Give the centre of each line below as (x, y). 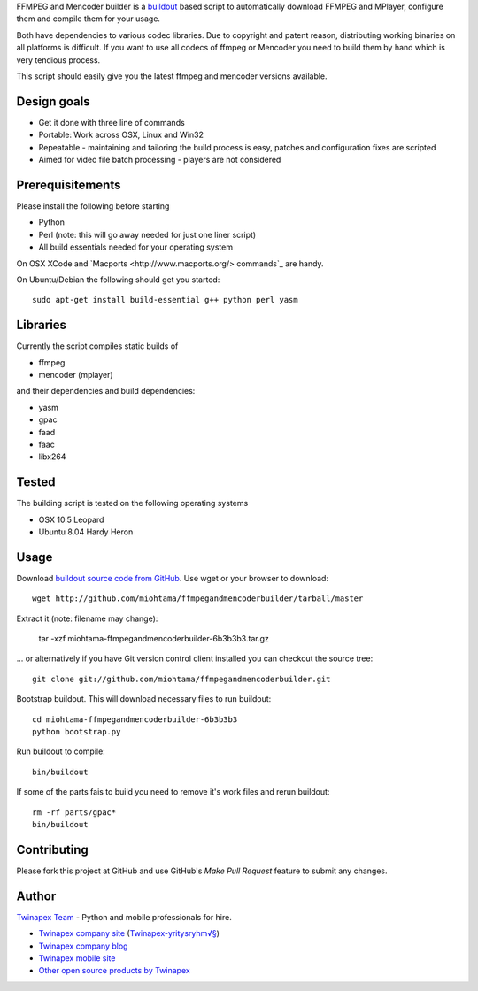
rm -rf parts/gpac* (74, 812)
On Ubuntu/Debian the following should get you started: (118, 280)
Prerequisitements (69, 184)
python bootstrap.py (77, 732)
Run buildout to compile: (61, 751)
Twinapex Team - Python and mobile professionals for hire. (124, 917)
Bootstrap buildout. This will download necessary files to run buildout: (144, 699)
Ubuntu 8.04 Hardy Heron (86, 532)
